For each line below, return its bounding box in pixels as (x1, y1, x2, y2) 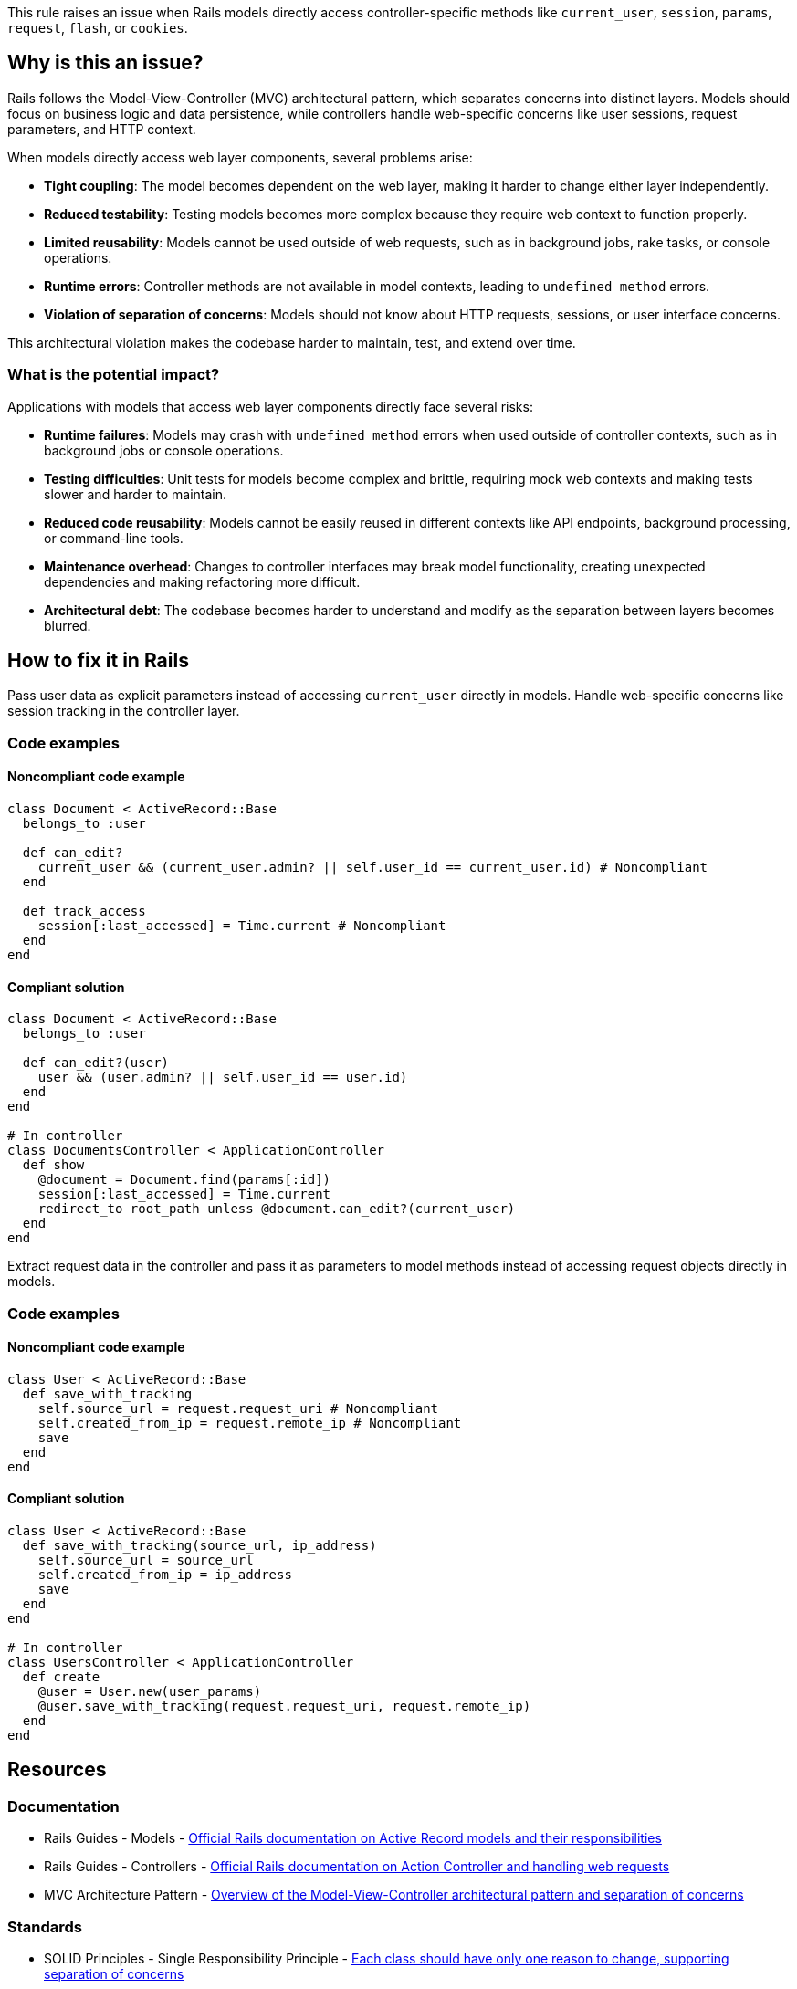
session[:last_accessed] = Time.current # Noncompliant (37, 918, 446, 934)
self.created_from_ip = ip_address (37, 1567, 292, 1583)
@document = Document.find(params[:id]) (37, 1172, 331, 1188)
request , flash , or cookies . (7, 20, 188, 36)
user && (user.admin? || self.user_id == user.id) (37, 1070, 408, 1085)
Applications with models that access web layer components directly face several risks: (7, 398, 533, 414)
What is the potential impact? (7, 365, 220, 384)
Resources (7, 1758, 107, 1782)
